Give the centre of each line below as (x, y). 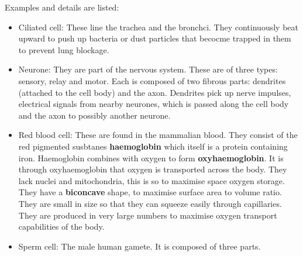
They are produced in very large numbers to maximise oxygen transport (148, 215)
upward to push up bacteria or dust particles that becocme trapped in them (155, 38)
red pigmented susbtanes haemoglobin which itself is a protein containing (153, 146)
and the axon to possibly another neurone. (94, 115)
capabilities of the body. (61, 226)
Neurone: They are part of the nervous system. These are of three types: (148, 69)
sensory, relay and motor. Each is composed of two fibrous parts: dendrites (152, 80)
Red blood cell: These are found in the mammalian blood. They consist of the (158, 135)
